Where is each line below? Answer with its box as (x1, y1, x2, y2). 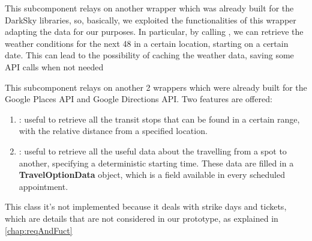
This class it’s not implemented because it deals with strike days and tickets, (5, 200, 287, 213)
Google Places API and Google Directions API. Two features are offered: (5, 93, 272, 105)
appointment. (19, 180, 68, 192)
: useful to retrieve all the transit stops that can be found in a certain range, (19, 112, 300, 125)
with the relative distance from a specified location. (19, 124, 208, 137)
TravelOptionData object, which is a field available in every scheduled (19, 168, 285, 181)
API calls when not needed (5, 60, 104, 73)
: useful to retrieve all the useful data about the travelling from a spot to (19, 144, 287, 157)
